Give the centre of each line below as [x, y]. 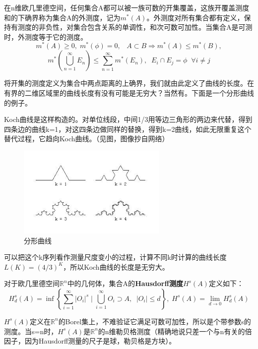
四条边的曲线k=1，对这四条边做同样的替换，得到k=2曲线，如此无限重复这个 [128, 129]
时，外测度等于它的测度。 [46, 36]
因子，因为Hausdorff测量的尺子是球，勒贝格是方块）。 [90, 341]
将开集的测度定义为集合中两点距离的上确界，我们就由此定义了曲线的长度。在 [129, 83]
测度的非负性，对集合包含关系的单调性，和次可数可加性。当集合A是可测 [135, 27]
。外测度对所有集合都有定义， [195, 17]
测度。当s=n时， [31, 331]
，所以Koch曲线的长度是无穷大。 [116, 266]
